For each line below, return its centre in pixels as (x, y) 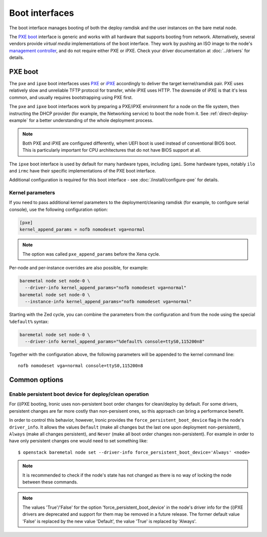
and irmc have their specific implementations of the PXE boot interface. (83, 170)
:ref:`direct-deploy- (229, 113)
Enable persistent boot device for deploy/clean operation (79, 394)
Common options (36, 380)
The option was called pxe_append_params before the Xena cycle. (91, 254)
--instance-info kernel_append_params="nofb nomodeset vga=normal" (108, 302)
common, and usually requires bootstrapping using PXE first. (71, 97)
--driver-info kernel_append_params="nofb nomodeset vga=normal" (106, 288)
